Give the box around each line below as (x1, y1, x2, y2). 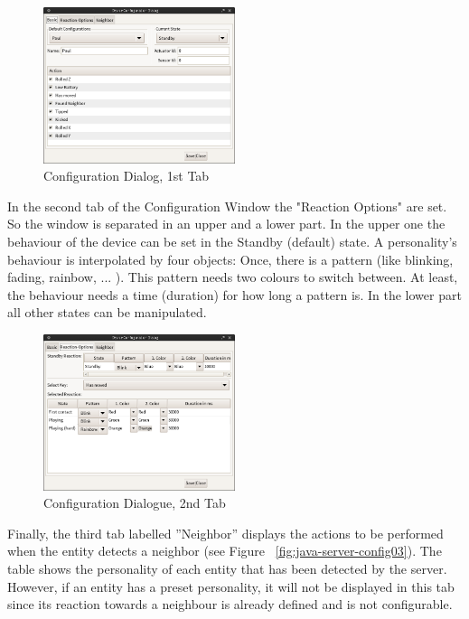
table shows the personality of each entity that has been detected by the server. (7, 559, 447, 577)
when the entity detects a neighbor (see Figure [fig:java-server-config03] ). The (7, 541, 442, 560)
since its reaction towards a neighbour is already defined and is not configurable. (7, 595, 453, 614)
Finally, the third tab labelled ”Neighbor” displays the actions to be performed (7, 523, 444, 542)
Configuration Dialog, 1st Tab (43, 166, 210, 185)
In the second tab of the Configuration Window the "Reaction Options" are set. (7, 196, 447, 215)
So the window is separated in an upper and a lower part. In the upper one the (7, 214, 446, 233)
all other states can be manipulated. (7, 303, 207, 322)
